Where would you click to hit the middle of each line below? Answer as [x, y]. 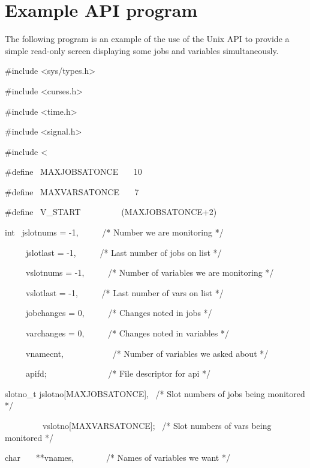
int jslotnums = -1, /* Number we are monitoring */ [114, 232]
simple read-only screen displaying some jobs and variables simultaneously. [142, 50]
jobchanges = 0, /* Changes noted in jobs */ [119, 313]
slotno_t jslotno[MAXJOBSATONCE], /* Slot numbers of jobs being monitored [155, 393]
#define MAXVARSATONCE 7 [72, 191]
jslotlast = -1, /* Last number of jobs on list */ [124, 252]
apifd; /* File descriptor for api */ [118, 373]
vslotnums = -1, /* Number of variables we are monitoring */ [150, 272]
